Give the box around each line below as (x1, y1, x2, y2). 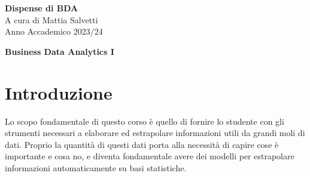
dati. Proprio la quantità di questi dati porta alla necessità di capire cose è (5, 138, 279, 150)
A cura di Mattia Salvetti (5, 13, 98, 26)
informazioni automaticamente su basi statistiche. (5, 161, 187, 174)
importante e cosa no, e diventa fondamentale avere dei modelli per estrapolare (5, 150, 294, 162)
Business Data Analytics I (5, 45, 114, 57)
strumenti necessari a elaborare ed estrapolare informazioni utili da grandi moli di (5, 126, 305, 139)
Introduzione (5, 80, 113, 104)
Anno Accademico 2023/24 (5, 25, 103, 38)
